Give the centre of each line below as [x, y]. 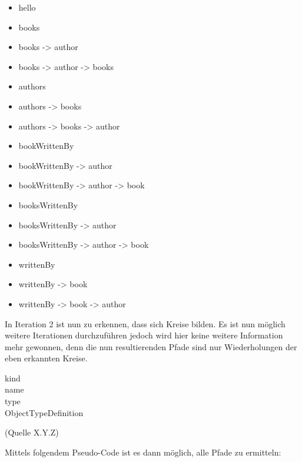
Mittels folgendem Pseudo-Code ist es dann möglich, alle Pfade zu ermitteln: [143, 452]
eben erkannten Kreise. [46, 358]
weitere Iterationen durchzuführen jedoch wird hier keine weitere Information [144, 335]
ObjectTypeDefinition [44, 412]
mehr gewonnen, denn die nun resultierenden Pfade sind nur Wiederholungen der [151, 346]
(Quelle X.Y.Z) [32, 432]
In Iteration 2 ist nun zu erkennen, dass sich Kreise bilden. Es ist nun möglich [145, 323]
